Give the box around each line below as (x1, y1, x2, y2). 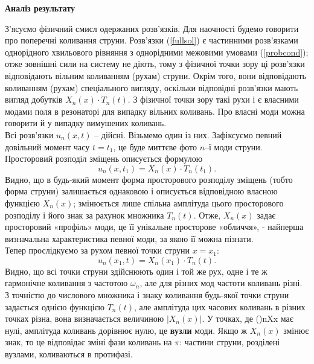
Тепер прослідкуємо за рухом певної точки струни (5, 244, 190, 257)
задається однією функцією (5, 300, 105, 313)
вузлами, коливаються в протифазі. (5, 348, 133, 360)
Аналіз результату (5, 2, 75, 14)
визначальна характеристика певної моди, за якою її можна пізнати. (5, 232, 254, 244)
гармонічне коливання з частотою (5, 276, 128, 289)
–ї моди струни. (205, 140, 263, 153)
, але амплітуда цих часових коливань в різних (134, 300, 306, 313)
